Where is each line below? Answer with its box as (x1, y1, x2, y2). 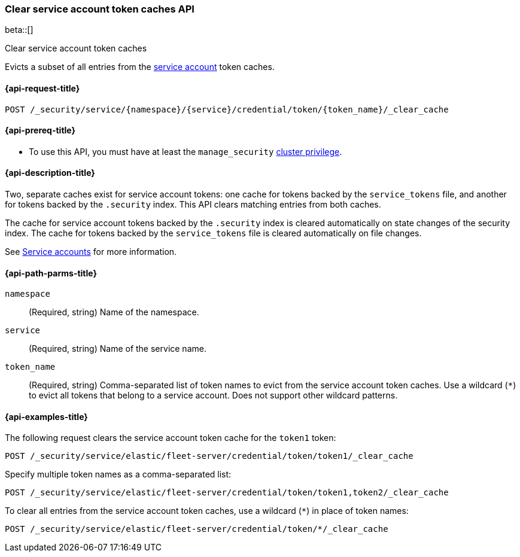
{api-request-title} (5, 83, 80, 93)
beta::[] (5, 25, 34, 35)
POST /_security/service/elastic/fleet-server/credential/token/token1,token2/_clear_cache (5, 488, 449, 498)
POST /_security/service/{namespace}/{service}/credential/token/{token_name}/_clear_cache (5, 104, 449, 114)
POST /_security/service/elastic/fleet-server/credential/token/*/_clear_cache (5, 524, 388, 534)
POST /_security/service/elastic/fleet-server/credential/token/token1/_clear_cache (5, 451, 413, 461)
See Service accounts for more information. (5, 246, 177, 257)
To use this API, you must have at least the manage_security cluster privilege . (29, 146, 342, 157)
